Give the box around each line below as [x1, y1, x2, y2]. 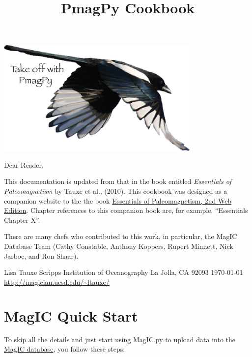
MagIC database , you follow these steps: [4, 344, 125, 354]
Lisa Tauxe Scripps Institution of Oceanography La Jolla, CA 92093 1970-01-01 [4, 267, 243, 277]
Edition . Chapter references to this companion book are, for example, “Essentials [4, 205, 248, 215]
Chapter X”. [4, 214, 40, 225]
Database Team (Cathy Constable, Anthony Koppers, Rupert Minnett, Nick [4, 241, 233, 251]
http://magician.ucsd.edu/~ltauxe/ [4, 276, 110, 287]
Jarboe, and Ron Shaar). [4, 250, 79, 261]
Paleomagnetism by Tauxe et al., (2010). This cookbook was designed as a [4, 186, 227, 196]
